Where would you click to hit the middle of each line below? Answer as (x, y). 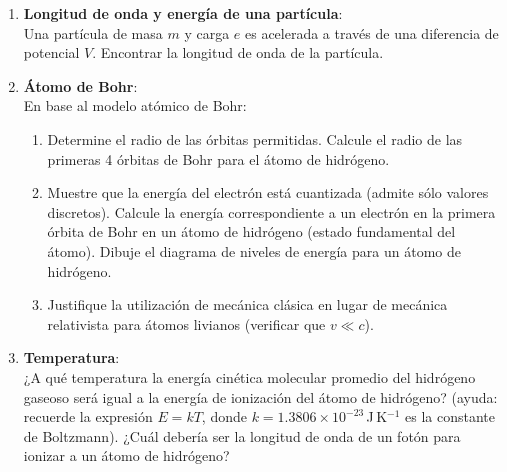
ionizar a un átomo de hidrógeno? (126, 455)
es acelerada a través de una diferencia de (372, 32)
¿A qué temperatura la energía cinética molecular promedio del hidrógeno (249, 376)
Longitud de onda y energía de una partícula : (183, 13)
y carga (207, 32)
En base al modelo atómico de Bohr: (135, 105)
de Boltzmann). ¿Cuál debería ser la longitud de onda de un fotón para (242, 435)
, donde (224, 416)
